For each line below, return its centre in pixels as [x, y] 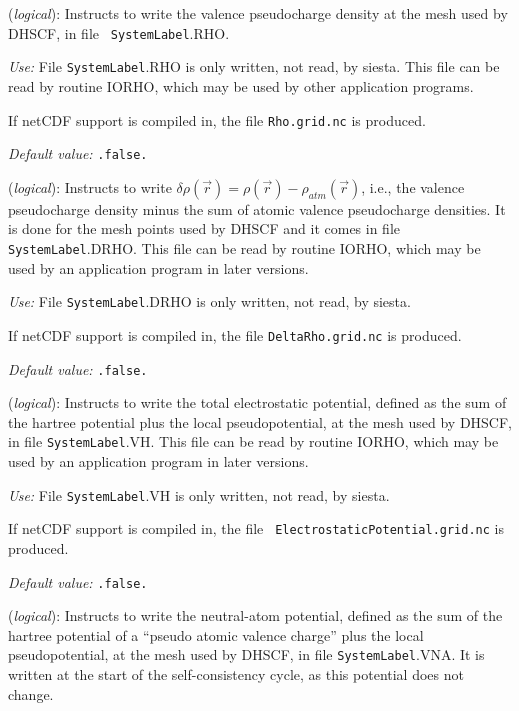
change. [31, 693]
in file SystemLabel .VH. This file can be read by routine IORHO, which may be [253, 441]
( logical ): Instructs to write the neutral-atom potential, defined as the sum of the [255, 615]
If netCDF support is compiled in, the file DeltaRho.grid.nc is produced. [235, 334]
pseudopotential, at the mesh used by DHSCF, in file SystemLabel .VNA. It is [246, 654]
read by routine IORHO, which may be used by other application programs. [241, 85]
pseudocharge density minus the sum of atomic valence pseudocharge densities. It [257, 208]
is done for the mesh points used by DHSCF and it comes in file [204, 228]
